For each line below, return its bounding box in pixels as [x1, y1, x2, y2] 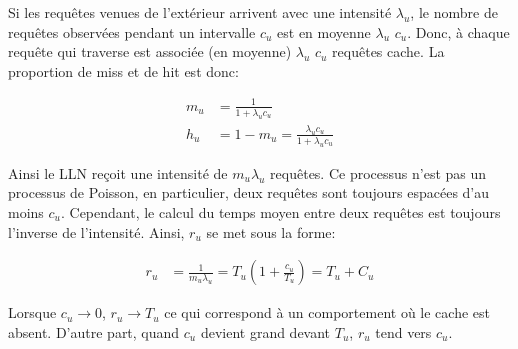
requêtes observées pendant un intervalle [8, 21, 256, 42]
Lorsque [8, 302, 57, 323]
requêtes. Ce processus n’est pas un [270, 162, 487, 183]
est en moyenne [277, 21, 371, 42]
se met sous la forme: [206, 221, 336, 242]
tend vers [375, 321, 432, 342]
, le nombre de [410, 2, 498, 22]
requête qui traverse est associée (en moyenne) [8, 41, 292, 62]
